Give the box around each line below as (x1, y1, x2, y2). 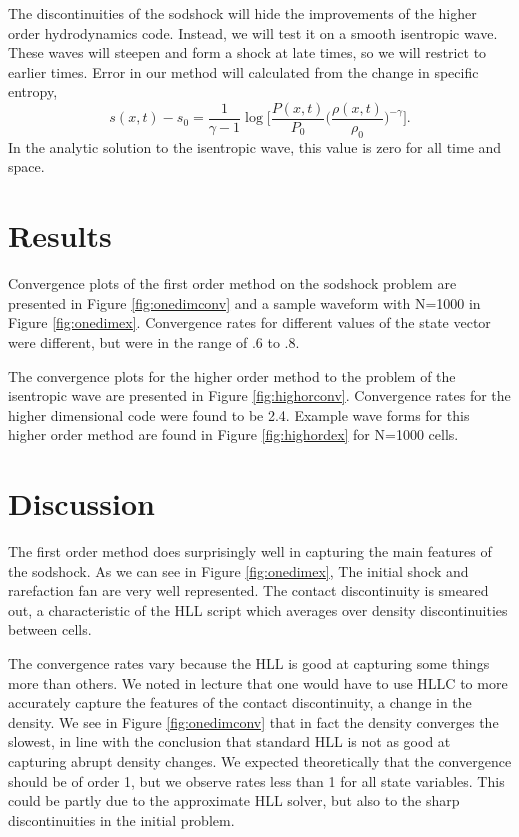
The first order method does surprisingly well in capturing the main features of (8, 541, 492, 562)
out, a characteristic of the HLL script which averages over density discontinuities (8, 599, 508, 620)
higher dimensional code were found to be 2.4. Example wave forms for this (8, 404, 470, 425)
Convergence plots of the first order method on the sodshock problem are (8, 273, 457, 294)
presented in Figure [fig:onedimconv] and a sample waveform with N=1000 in (8, 292, 481, 313)
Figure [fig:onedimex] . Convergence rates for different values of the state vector (8, 312, 491, 333)
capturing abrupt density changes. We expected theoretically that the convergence (8, 750, 512, 771)
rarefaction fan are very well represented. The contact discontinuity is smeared (8, 580, 489, 601)
